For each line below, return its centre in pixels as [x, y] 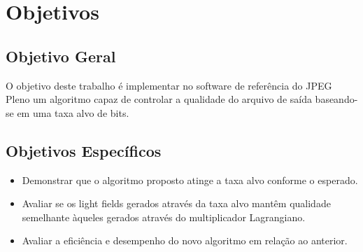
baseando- [336, 99]
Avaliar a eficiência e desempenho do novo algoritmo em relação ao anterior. [185, 240]
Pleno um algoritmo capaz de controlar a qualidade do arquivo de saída [159, 99]
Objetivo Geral [61, 56]
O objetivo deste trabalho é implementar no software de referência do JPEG [169, 85]
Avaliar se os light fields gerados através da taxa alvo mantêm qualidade [176, 203]
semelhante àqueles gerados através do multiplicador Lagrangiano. [164, 217]
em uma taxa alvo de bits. [73, 112]
